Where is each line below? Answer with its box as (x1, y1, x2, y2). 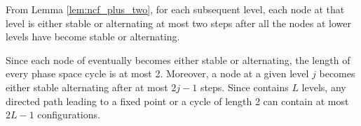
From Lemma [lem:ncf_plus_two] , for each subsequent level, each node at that (6, 2, 345, 16)
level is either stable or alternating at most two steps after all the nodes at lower (6, 15, 351, 30)
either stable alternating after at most (6, 79, 168, 94)
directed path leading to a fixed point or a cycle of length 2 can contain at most (6, 93, 349, 108)
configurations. (37, 107, 100, 122)
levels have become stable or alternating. (6, 29, 180, 44)
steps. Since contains (200, 79, 289, 94)
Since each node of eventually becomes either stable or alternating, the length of (6, 52, 350, 67)
